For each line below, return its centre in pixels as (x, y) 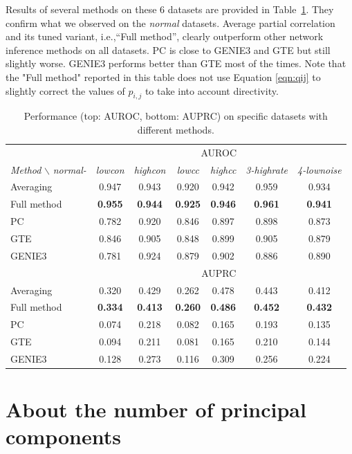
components (63, 436)
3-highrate (267, 169)
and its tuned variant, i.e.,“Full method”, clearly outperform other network (165, 36)
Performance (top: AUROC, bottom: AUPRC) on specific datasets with (176, 116)
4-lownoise (319, 169)
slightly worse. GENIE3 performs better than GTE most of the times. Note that (176, 63)
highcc (223, 169)
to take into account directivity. (212, 90)
